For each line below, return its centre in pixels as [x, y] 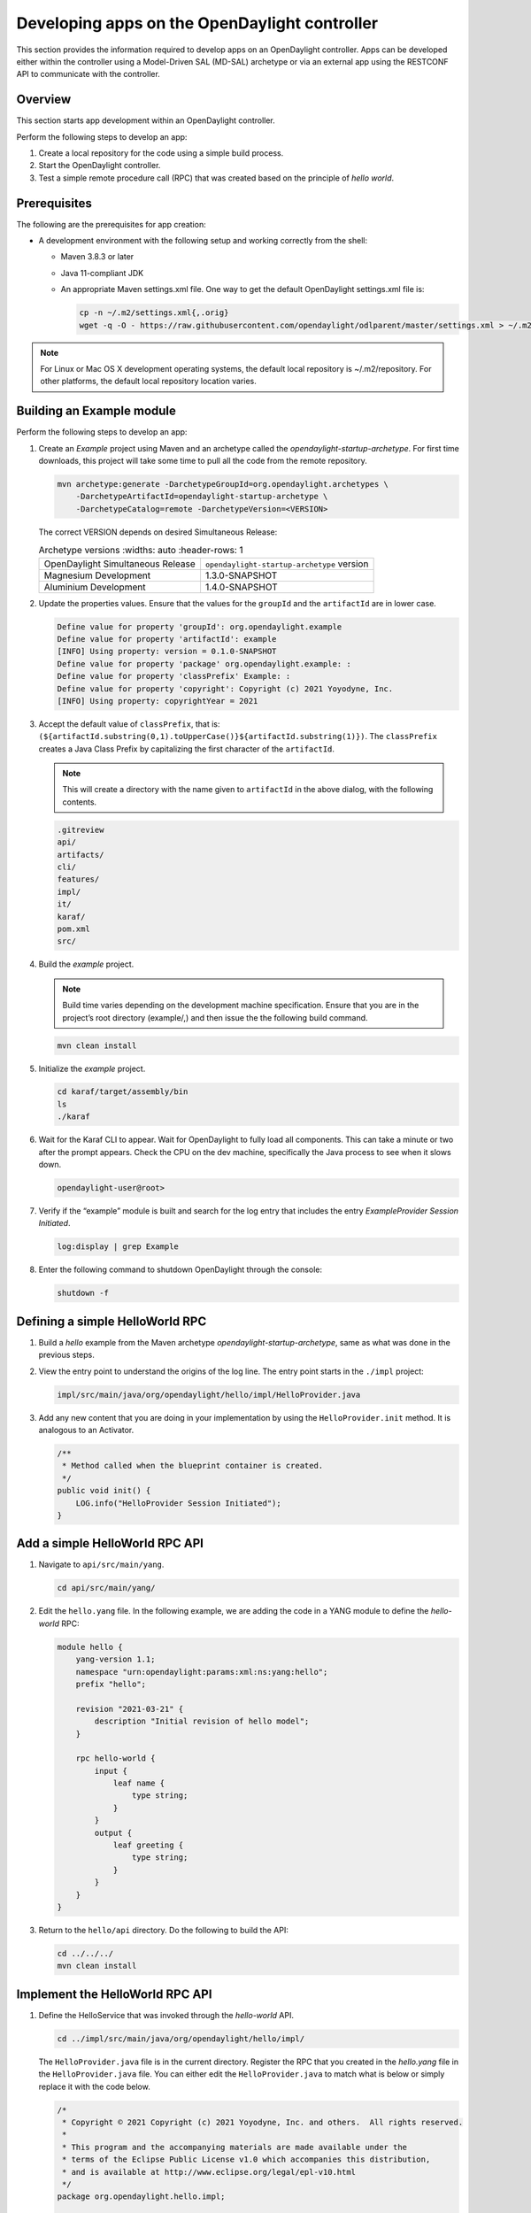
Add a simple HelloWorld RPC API [110, 1543]
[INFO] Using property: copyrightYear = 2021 [158, 701]
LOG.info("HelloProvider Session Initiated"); [179, 1503]
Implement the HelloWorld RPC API [114, 1994]
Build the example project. [86, 964]
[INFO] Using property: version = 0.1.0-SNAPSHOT [167, 652]
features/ [78, 879]
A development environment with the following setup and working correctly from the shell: [203, 241]
